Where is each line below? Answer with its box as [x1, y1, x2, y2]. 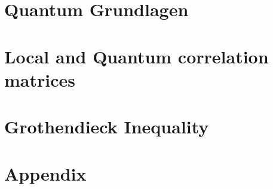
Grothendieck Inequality [4, 114, 209, 139]
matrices [4, 67, 75, 92]
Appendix [4, 161, 87, 185]
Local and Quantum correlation [4, 44, 269, 68]
